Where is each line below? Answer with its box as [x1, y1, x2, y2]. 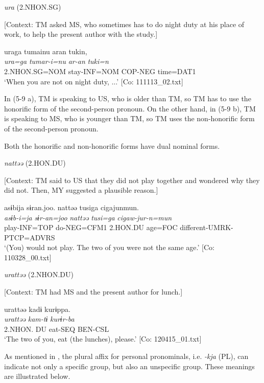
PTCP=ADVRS [4, 232, 55, 242]
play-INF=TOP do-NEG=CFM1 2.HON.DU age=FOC [4, 222, 178, 233]
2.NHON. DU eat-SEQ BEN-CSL [4, 323, 109, 334]
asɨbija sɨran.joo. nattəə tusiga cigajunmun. [4, 201, 139, 212]
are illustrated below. [4, 371, 70, 381]
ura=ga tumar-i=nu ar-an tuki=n [4, 56, 109, 66]
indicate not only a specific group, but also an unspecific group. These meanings [4, 361, 255, 371]
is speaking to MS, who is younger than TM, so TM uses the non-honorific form [4, 113, 255, 124]
